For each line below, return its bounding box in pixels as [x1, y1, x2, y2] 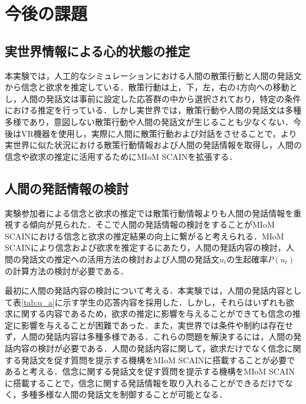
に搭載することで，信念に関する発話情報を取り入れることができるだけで [5, 376, 285, 389]
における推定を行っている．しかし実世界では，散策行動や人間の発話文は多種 [5, 104, 302, 116]
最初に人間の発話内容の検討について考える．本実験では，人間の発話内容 [5, 284, 285, 297]
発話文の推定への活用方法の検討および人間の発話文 [21, 252, 219, 265]
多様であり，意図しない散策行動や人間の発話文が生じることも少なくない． [5, 115, 293, 127]
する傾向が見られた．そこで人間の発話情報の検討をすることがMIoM [12, 218, 275, 231]
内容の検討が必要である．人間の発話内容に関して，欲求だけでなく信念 [12, 342, 285, 354]
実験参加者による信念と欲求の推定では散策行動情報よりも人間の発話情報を [5, 206, 294, 219]
